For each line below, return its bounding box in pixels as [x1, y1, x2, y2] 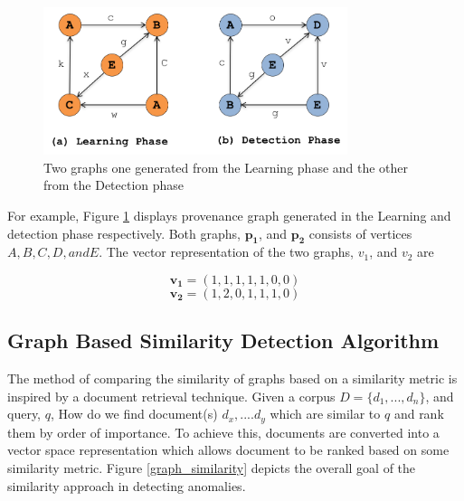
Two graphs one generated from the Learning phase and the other [43, 157, 409, 176]
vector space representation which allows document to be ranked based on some [7, 440, 450, 459]
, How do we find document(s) [50, 404, 218, 423]
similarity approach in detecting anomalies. [7, 476, 246, 495]
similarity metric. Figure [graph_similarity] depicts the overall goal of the [7, 458, 416, 477]
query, [7, 404, 42, 423]
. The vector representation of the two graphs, [99, 242, 354, 261]
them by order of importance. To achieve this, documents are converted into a [7, 422, 440, 441]
